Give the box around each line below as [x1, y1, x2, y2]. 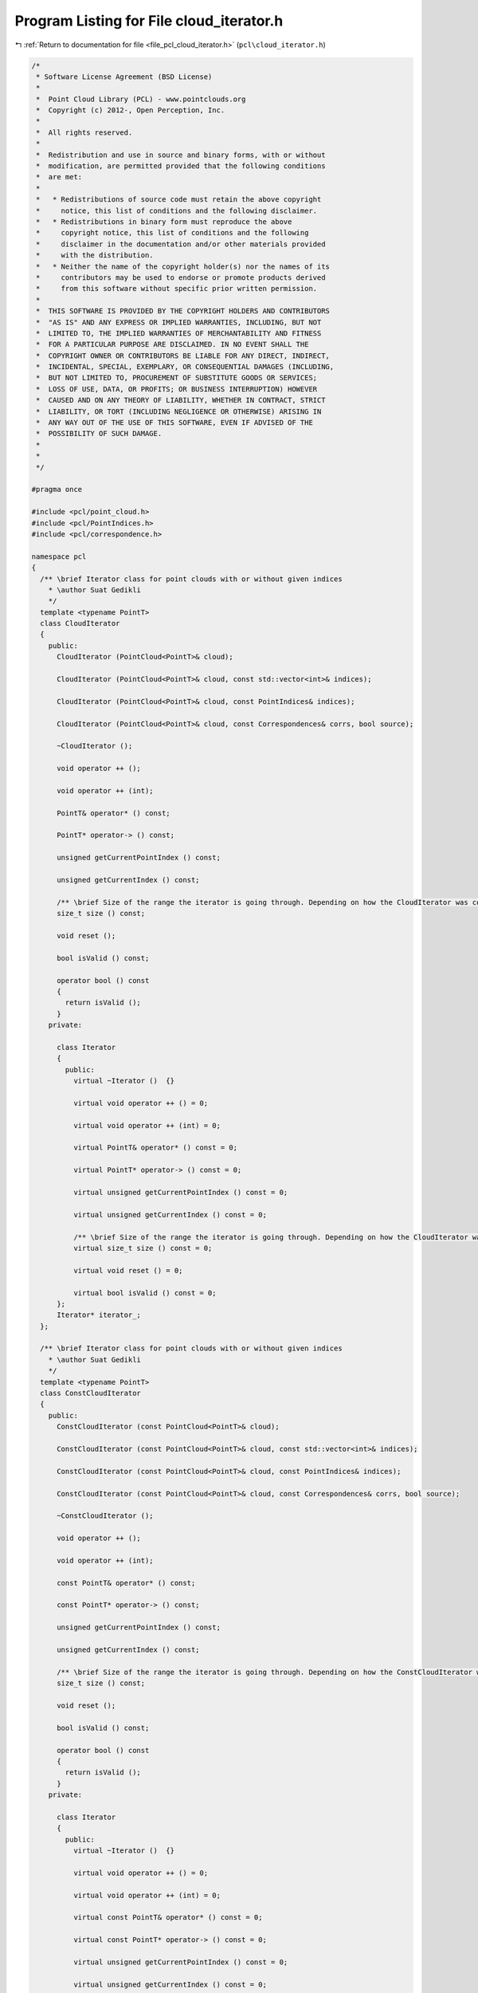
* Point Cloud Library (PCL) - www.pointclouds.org [36, 94, 246, 104]
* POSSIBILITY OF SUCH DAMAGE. [36, 429, 163, 438]
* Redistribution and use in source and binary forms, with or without [36, 150, 326, 159]
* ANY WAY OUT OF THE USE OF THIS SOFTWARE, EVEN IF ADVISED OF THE [36, 419, 314, 427]
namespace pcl [31, 552, 87, 561]
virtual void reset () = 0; [72, 1266, 183, 1275]
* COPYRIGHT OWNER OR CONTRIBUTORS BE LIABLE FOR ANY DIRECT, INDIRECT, [36, 351, 331, 360]
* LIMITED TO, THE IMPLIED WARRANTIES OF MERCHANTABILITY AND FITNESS [36, 328, 322, 338]
